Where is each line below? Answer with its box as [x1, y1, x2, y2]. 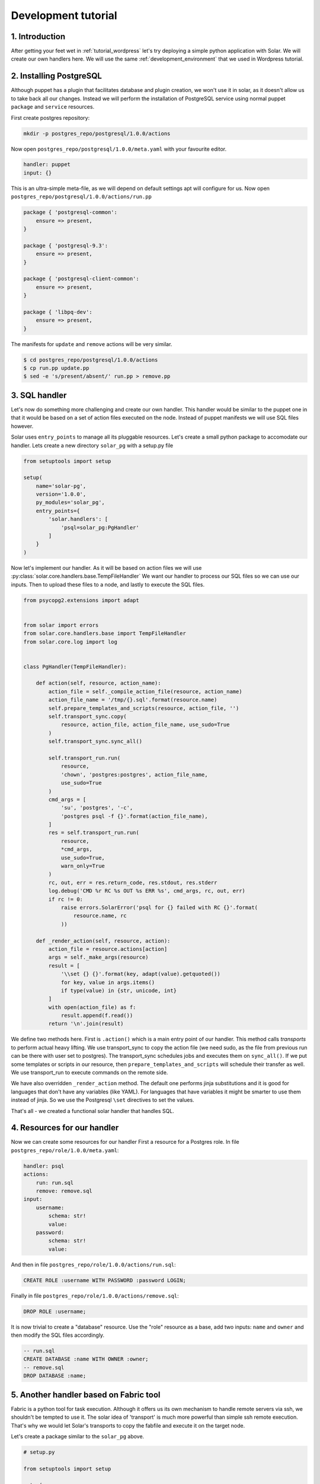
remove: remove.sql [36, 1188, 93, 1194]
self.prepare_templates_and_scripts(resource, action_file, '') [48, 705, 239, 712]
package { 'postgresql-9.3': [23, 242, 108, 249]
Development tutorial [11, 9, 118, 22]
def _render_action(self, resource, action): [36, 937, 171, 944]
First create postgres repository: [11, 114, 90, 121]
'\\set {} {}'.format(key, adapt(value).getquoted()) [60, 971, 220, 978]
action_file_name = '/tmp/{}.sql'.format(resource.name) [48, 696, 217, 703]
